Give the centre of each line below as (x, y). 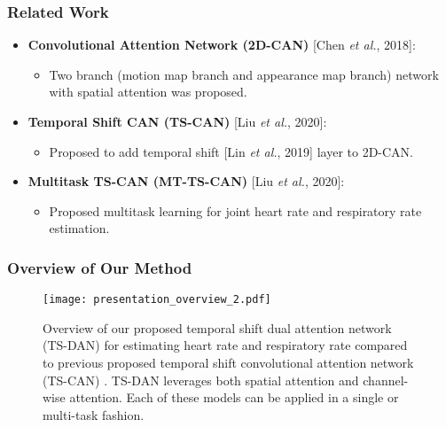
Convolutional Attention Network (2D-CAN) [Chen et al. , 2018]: (222, 45)
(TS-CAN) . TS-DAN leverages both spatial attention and (201, 380)
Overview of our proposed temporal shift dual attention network (217, 327)
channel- (386, 380)
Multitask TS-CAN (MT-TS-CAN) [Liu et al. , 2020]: (186, 181)
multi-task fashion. (94, 414)
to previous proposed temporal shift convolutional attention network (228, 363)
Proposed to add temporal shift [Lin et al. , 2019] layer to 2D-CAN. (231, 151)
